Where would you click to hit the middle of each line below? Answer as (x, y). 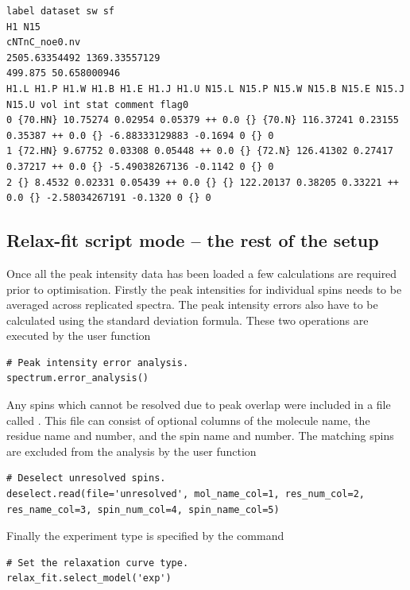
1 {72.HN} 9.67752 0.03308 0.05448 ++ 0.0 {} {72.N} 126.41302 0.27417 (200, 151)
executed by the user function (79, 335)
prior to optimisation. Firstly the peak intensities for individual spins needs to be (204, 289)
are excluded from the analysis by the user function (132, 451)
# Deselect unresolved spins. (86, 478)
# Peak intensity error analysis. (98, 362)
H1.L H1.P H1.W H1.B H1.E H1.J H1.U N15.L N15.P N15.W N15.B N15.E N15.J (206, 89)
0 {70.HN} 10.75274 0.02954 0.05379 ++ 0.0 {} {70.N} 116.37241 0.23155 (203, 120)
